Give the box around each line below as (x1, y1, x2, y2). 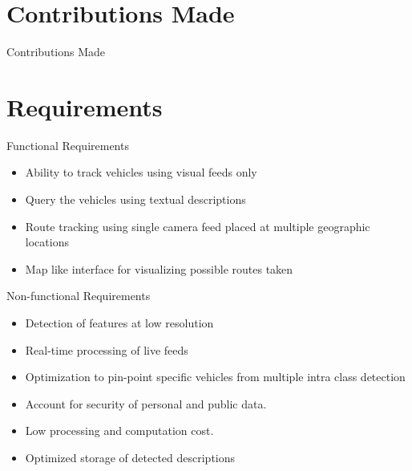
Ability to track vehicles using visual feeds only (25, 164, 257, 181)
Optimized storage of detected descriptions (25, 449, 236, 465)
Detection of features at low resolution (25, 315, 214, 331)
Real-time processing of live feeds (25, 341, 188, 358)
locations (25, 233, 69, 250)
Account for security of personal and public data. (25, 395, 267, 412)
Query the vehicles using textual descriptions (25, 191, 246, 208)
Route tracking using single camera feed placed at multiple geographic (25, 217, 370, 234)
